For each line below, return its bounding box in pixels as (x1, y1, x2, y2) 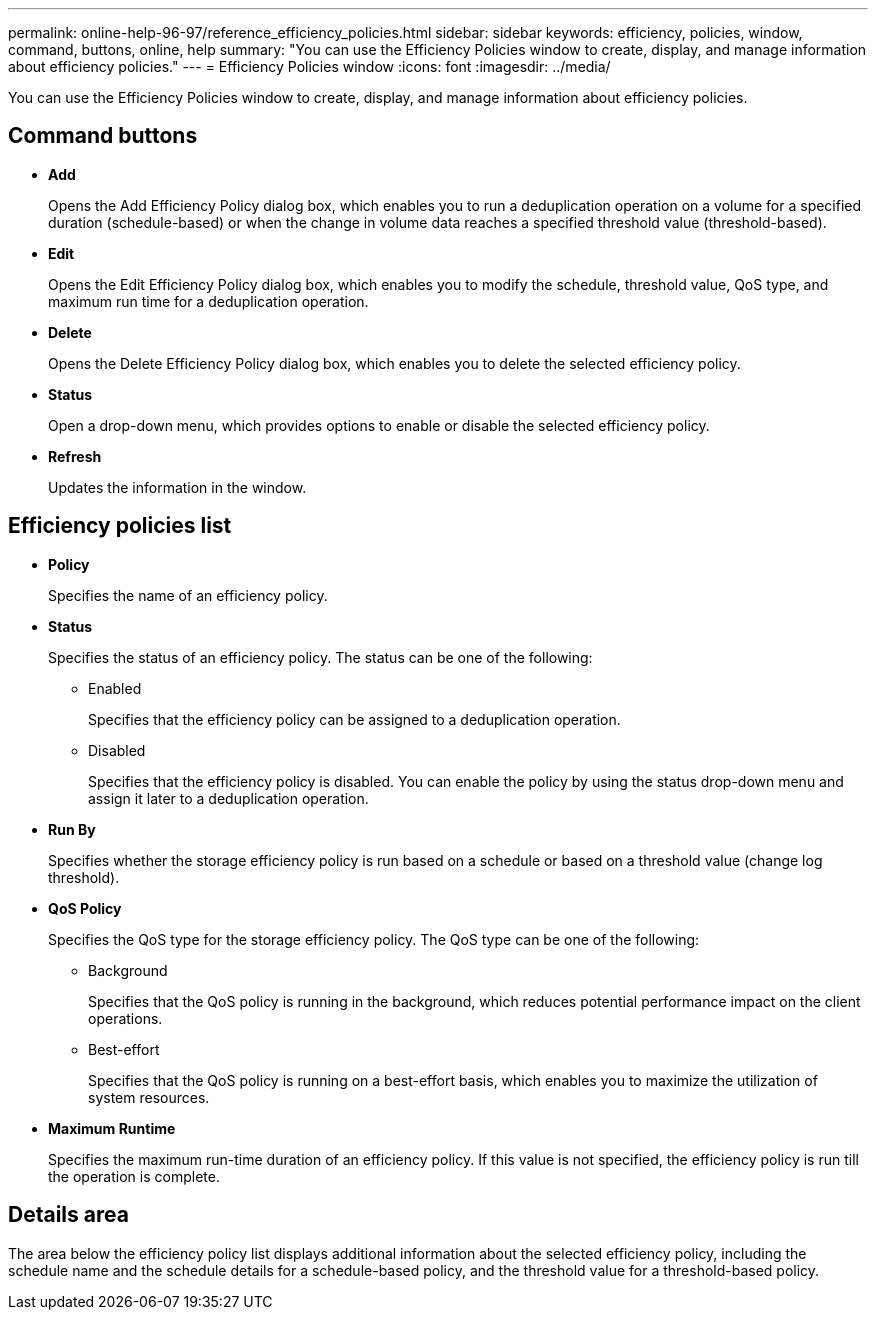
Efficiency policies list (8, 513, 232, 539)
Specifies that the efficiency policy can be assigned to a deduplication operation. (88, 710, 621, 728)
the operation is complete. (48, 1167, 220, 1185)
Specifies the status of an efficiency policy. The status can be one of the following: (48, 648, 593, 666)
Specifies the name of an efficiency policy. (48, 586, 328, 604)
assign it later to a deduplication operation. (88, 789, 369, 807)
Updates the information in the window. (48, 478, 307, 496)
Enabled (88, 679, 142, 697)
